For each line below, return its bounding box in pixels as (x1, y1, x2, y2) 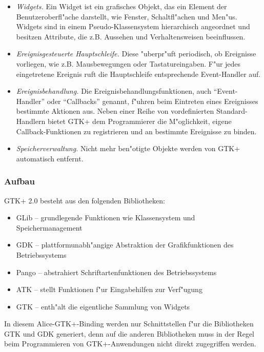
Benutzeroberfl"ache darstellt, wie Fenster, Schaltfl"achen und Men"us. (16, 11, 237, 22)
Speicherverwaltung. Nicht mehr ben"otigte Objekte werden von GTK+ (16, 143, 240, 154)
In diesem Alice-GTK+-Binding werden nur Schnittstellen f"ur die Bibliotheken (4, 318, 254, 329)
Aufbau (4, 175, 35, 188)
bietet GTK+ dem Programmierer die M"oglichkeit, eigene (47, 115, 232, 126)
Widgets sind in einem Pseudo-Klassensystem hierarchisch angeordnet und (16, 21, 250, 32)
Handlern (16, 115, 46, 126)
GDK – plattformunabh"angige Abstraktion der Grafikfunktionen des (16, 239, 234, 250)
